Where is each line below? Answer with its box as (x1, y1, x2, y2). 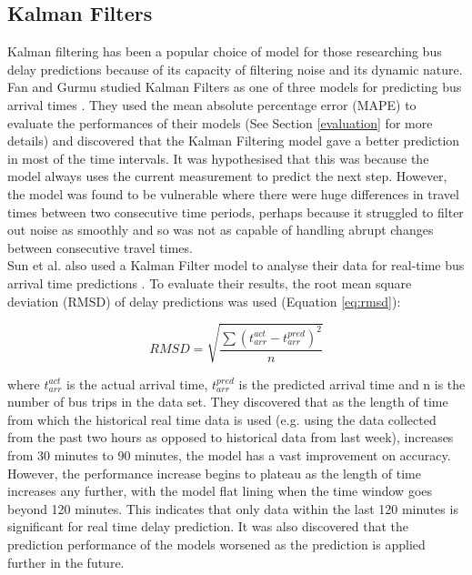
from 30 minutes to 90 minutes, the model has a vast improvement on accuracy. (7, 446, 451, 465)
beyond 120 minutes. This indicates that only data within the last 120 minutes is (7, 499, 458, 518)
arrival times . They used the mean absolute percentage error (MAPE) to (7, 95, 417, 114)
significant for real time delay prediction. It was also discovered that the (7, 517, 409, 536)
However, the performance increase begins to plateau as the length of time (7, 463, 421, 482)
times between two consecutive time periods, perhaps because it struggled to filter (7, 202, 464, 221)
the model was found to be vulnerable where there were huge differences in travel (7, 184, 459, 203)
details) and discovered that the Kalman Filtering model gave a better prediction (7, 131, 460, 150)
